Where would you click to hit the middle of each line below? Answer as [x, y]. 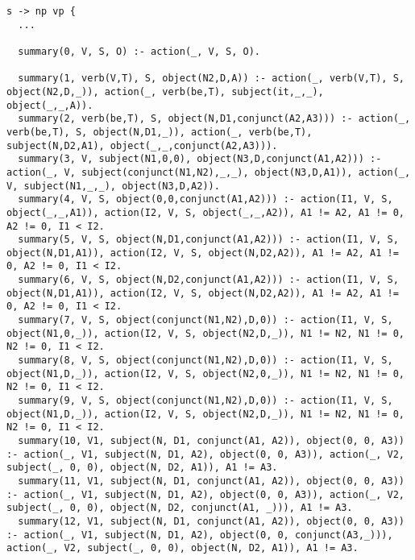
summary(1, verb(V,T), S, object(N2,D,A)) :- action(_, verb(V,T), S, [211, 79]
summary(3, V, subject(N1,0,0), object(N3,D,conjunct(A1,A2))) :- [200, 159]
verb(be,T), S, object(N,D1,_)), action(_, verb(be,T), [160, 132]
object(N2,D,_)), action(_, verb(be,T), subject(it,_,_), [165, 91]
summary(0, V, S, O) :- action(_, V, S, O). [139, 51]
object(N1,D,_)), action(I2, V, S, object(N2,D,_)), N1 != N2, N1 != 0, [205, 414]
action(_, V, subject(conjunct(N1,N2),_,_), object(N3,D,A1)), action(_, [209, 172]
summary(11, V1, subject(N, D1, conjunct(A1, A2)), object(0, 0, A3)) [211, 481]
